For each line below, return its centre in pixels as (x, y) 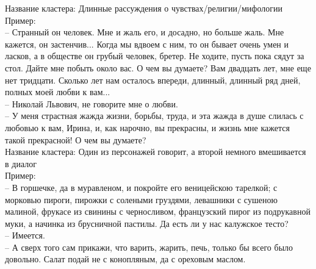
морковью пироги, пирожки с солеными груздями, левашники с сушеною (141, 199)
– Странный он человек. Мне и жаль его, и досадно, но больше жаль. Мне (145, 32)
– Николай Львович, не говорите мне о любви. (92, 103)
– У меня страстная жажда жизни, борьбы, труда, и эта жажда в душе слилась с (154, 116)
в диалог (21, 163)
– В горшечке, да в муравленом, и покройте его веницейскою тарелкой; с (141, 187)
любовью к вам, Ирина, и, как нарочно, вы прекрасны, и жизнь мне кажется (147, 127)
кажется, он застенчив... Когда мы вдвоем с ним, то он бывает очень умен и (147, 44)
